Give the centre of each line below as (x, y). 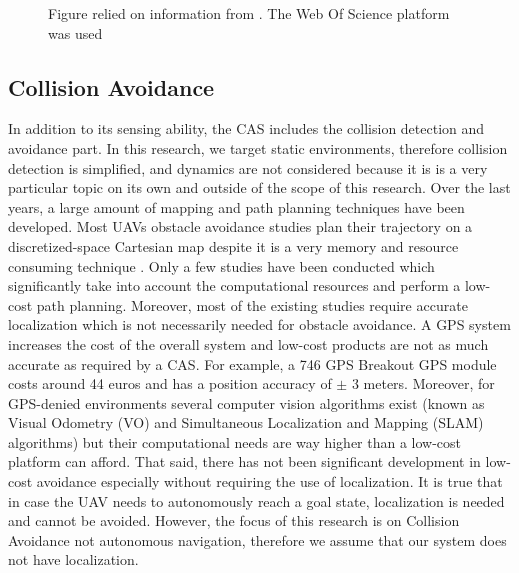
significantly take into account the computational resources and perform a (234, 285)
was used (75, 32)
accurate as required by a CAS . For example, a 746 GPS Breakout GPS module (252, 363)
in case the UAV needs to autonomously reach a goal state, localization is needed (256, 500)
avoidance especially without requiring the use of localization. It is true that (269, 481)
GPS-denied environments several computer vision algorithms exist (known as (246, 402)
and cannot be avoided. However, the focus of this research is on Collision (234, 520)
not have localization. (73, 559)
